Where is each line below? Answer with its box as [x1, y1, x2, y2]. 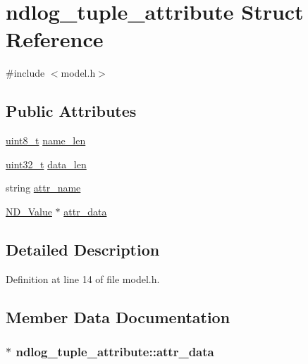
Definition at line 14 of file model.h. [6, 271, 160, 286]
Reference [6, 25, 104, 54]
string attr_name [6, 180, 81, 195]
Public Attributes [6, 100, 137, 122]
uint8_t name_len [6, 133, 86, 148]
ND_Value [6, 203, 52, 218]
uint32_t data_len [6, 156, 87, 171]
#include [6, 65, 45, 80]
